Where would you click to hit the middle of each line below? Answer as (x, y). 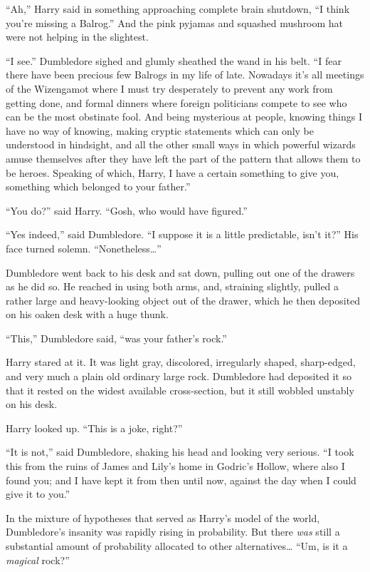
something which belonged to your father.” (98, 187)
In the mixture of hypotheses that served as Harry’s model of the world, (163, 517)
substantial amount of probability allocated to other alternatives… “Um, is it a (177, 546)
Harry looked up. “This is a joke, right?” (94, 428)
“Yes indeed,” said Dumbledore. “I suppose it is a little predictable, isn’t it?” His (182, 234)
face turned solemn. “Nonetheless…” (84, 248)
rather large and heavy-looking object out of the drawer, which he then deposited (183, 300)
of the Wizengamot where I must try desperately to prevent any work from (169, 88)
